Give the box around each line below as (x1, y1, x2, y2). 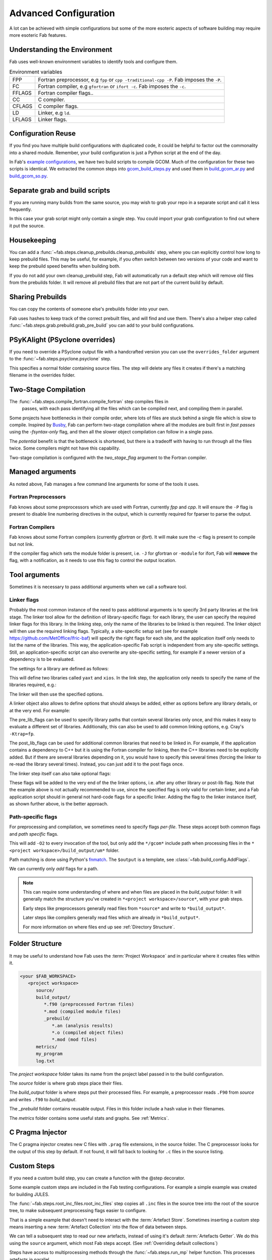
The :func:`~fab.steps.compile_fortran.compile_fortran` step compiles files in (9, 398, 169, 404)
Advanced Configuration (9, 8, 115, 19)
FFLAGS (12, 89, 32, 96)
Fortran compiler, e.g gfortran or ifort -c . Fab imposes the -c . (38, 83, 186, 90)
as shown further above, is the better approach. (9, 801, 108, 807)
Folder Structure (9, 939, 62, 948)
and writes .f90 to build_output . (9, 1096, 77, 1102)
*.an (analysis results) (51, 1023, 113, 1028)
